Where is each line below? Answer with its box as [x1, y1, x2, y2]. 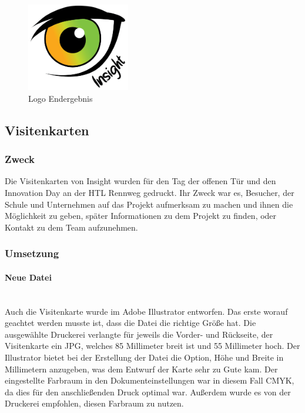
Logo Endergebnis [28, 92, 93, 104]
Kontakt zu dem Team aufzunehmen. [5, 221, 138, 233]
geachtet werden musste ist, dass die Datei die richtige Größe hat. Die [5, 317, 256, 329]
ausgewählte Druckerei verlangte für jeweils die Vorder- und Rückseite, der [5, 328, 273, 340]
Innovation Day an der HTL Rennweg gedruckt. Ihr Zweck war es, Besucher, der [5, 186, 294, 199]
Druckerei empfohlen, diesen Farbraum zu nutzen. [5, 397, 184, 409]
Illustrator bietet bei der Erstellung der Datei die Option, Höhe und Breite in [5, 351, 284, 364]
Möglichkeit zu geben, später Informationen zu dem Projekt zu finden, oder [5, 209, 277, 222]
